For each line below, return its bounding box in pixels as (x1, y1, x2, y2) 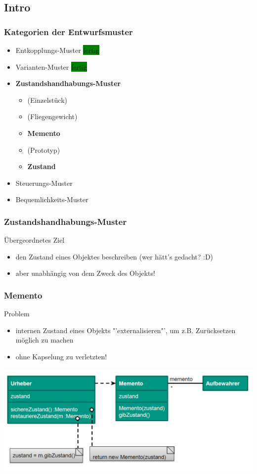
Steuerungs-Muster (15, 177, 73, 188)
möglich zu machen (15, 335, 74, 345)
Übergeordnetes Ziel (4, 235, 65, 245)
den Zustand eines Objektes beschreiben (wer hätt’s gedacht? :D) (15, 251, 214, 261)
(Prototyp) (27, 144, 60, 155)
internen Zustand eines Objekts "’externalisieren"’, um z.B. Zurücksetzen (15, 325, 236, 335)
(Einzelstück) (27, 94, 67, 105)
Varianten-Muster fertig (15, 61, 87, 72)
